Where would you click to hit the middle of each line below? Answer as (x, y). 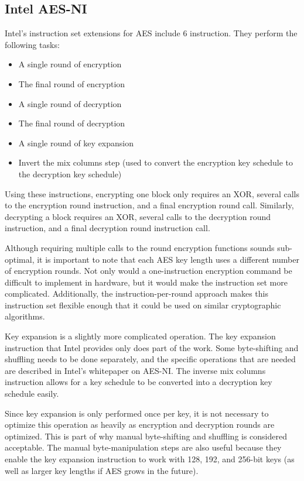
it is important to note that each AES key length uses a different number (168, 259)
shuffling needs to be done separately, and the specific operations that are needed (150, 359)
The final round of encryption (72, 83)
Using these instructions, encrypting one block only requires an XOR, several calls (152, 193)
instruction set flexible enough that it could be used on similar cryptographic (143, 305)
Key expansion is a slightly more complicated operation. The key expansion (140, 336)
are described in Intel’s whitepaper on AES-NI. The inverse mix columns (135, 370)
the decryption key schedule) (70, 173)
